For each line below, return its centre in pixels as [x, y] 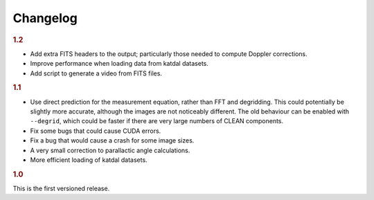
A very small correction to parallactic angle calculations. [110, 150]
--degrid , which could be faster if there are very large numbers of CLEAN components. [157, 121]
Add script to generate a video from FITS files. [96, 73]
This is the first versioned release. [61, 189]
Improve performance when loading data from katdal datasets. [119, 64]
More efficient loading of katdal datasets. [89, 160]
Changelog [45, 18]
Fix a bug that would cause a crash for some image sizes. [112, 140]
